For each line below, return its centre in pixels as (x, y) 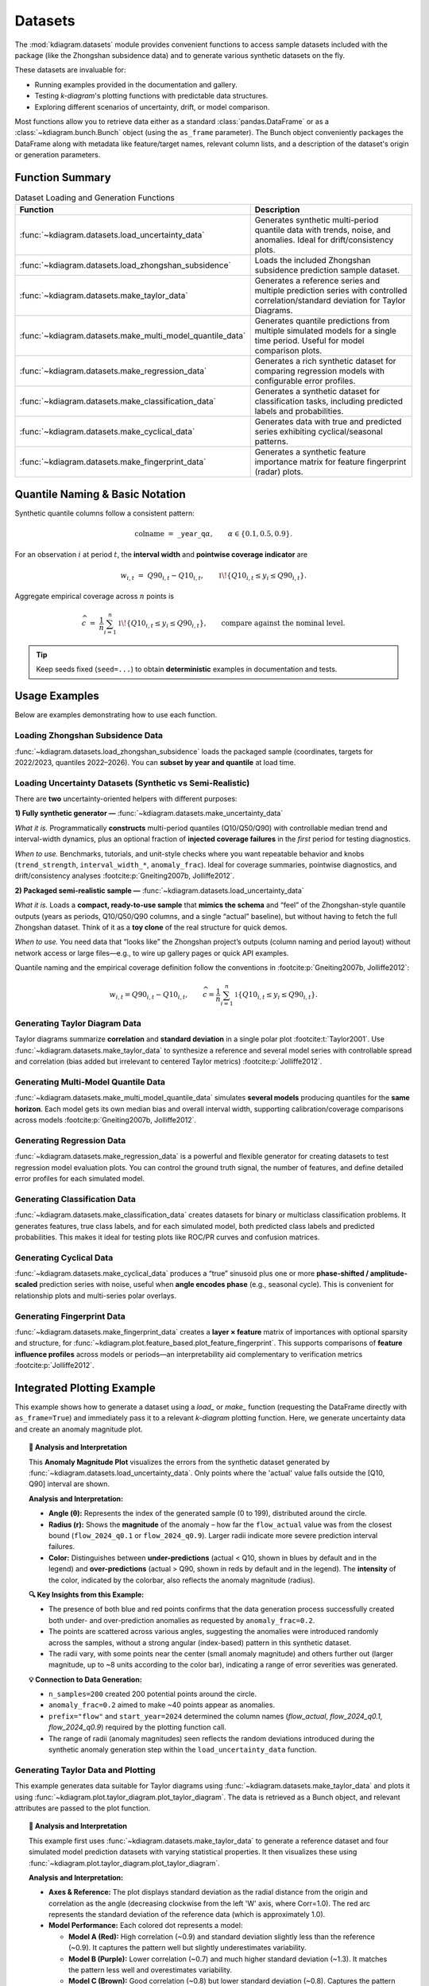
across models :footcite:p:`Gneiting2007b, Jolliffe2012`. (106, 1120)
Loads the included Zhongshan (313, 261)
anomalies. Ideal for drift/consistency (324, 240)
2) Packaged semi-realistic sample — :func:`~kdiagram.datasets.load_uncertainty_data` (160, 891)
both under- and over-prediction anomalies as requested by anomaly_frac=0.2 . (182, 1620)
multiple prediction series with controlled (331, 291)
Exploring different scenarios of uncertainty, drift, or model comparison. (152, 106)
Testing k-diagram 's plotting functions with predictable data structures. (151, 96)
